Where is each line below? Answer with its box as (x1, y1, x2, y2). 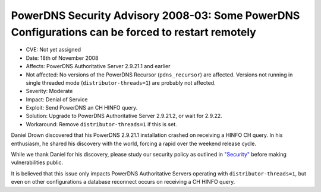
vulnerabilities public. (11, 159, 64, 166)
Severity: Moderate (26, 88, 73, 95)
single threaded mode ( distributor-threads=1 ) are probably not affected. (26, 79, 216, 86)
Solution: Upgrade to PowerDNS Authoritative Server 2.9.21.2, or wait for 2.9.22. (26, 113, 222, 120)
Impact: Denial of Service (26, 95, 88, 103)
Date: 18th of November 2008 (26, 54, 99, 62)
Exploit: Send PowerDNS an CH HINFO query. (26, 104, 138, 111)
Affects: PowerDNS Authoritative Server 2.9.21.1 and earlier (26, 63, 171, 70)
